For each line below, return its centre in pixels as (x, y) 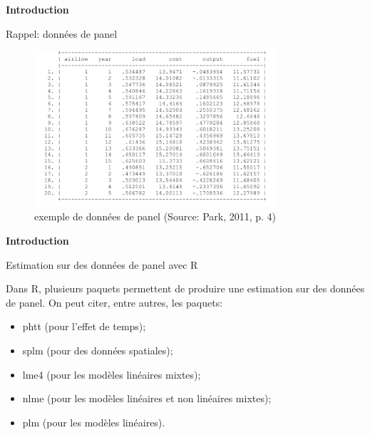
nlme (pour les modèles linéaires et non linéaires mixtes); (147, 398)
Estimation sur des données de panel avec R (102, 264)
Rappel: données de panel (62, 33)
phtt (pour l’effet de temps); (84, 326)
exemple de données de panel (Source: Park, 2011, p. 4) (155, 216)
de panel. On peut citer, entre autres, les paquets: (114, 302)
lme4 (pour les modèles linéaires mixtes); (112, 374)
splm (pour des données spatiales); (98, 350)
